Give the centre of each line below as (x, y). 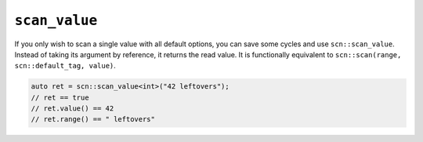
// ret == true (60, 97)
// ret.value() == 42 (72, 109)
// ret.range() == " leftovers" (93, 119)
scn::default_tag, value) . (65, 66)
